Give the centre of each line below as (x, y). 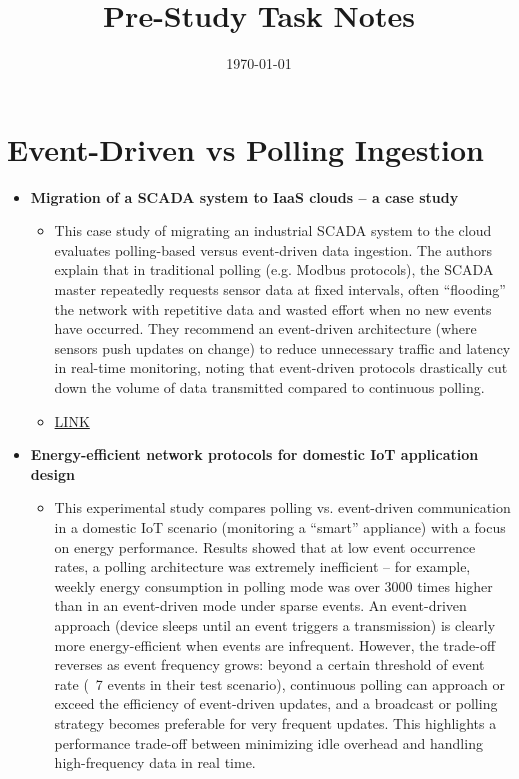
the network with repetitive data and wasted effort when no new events (273, 308)
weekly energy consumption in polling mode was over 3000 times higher (273, 585)
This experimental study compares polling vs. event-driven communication (282, 507)
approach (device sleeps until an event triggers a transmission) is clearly (275, 624)
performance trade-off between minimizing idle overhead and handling (268, 742)
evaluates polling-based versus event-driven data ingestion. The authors (273, 249)
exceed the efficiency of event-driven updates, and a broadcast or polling (276, 703)
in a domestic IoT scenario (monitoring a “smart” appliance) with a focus (280, 526)
